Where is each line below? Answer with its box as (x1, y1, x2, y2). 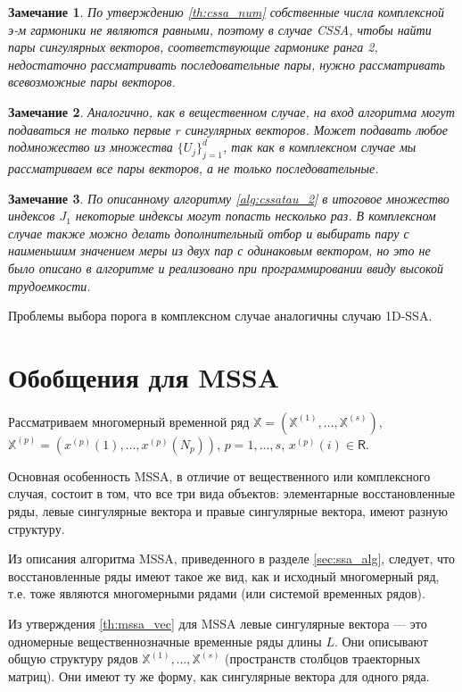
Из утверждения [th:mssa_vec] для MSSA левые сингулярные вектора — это (8, 613, 427, 632)
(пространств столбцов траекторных (225, 649, 421, 668)
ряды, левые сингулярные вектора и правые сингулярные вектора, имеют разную (8, 502, 448, 521)
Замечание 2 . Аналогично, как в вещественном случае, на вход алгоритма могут (8, 102, 455, 121)
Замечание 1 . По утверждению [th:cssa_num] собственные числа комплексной (8, 3, 444, 21)
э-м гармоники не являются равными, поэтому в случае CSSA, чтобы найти (8, 20, 432, 38)
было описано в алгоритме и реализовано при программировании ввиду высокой (8, 258, 443, 277)
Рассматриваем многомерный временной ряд (8, 412, 250, 430)
